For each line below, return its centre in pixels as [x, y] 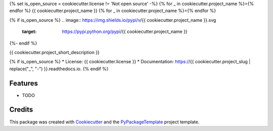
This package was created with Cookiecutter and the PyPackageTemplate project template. [104, 122]
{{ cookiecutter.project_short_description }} [54, 52]
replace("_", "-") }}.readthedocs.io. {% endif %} [59, 69]
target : [29, 32]
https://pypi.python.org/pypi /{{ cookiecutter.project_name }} [125, 32]
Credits [21, 110]
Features [24, 83]
